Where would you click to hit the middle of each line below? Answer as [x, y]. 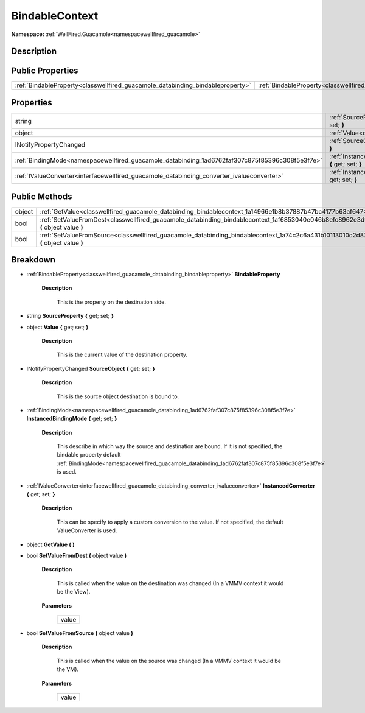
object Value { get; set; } [57, 327]
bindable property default [89, 455]
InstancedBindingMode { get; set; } [72, 419]
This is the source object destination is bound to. [118, 396]
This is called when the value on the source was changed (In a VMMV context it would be [169, 661]
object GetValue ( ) [50, 544]
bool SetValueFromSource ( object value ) [80, 633]
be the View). [74, 592]
